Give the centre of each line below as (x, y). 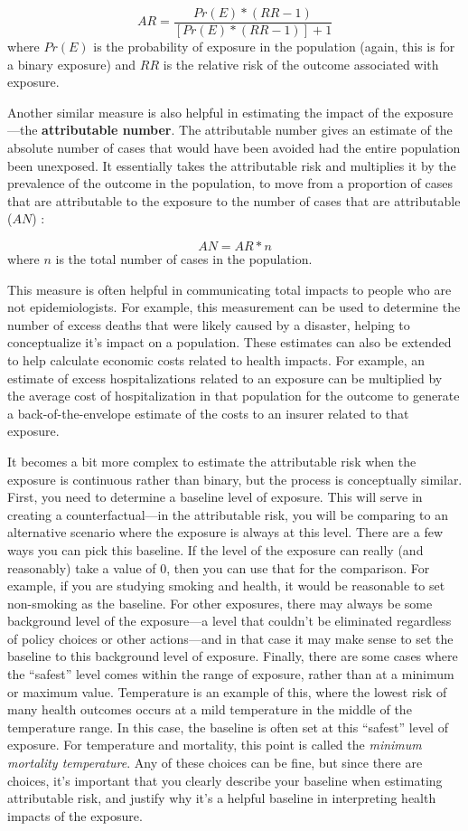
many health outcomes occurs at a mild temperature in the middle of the (210, 709)
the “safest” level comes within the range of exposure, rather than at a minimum (231, 674)
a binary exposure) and (72, 64)
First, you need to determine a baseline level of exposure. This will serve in (215, 497)
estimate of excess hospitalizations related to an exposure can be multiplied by (225, 378)
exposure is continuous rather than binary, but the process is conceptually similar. (235, 479)
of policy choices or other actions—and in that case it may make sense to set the (230, 638)
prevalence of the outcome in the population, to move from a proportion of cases (230, 183)
